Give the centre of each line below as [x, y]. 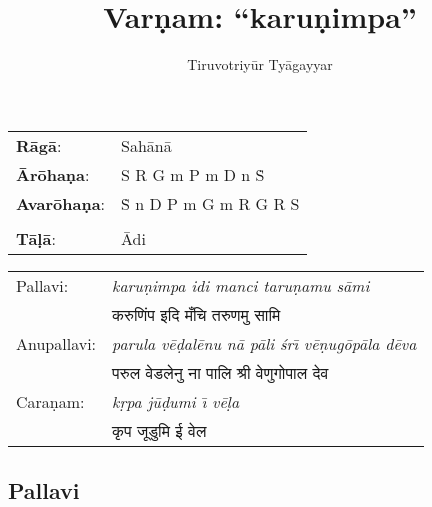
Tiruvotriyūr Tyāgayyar [260, 64]
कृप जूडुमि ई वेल [159, 430]
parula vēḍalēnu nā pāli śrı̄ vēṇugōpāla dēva [264, 343]
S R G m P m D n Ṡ [193, 174]
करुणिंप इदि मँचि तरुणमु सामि [196, 314]
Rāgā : [39, 145]
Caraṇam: [50, 401]
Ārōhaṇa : [53, 174]
